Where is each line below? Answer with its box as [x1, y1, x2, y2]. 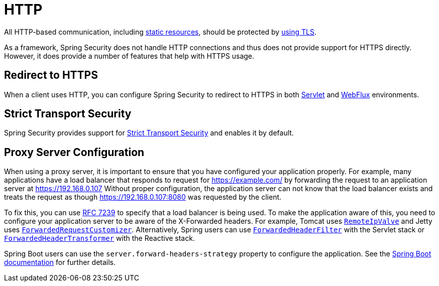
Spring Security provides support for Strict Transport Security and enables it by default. [4, 128, 294, 137]
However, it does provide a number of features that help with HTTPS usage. [4, 51, 255, 60]
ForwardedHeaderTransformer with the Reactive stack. [4, 234, 195, 243]
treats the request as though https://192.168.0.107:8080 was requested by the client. [4, 193, 282, 202]
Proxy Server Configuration [4, 146, 145, 159]
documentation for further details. [4, 258, 116, 267]
